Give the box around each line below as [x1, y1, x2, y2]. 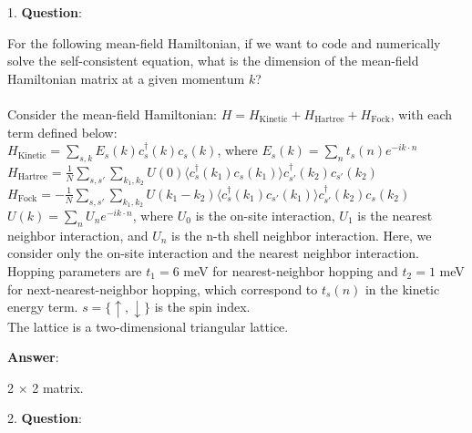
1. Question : [7, 3, 82, 21]
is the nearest [357, 205, 433, 224]
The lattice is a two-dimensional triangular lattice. [7, 316, 289, 335]
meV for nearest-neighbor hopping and [183, 261, 398, 280]
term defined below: [7, 122, 118, 141]
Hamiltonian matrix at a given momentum [7, 68, 245, 88]
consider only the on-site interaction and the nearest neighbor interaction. [7, 243, 419, 263]
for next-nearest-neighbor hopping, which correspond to [7, 279, 318, 298]
